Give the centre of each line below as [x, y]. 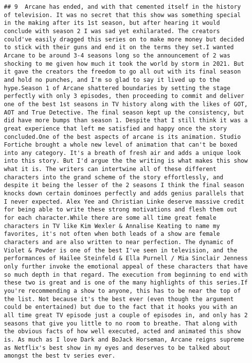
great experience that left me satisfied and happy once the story [116, 128]
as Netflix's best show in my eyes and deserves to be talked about [117, 348]
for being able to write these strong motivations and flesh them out [121, 210]
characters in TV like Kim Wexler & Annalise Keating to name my [112, 226]
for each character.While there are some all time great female [110, 218]
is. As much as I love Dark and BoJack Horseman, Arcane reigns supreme [124, 339]
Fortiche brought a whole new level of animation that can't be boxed [121, 145]
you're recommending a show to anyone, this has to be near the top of [122, 291]
